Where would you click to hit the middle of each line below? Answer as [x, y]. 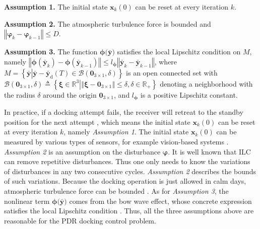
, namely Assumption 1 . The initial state [126, 132]
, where [166, 61]
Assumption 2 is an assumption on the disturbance [82, 151]
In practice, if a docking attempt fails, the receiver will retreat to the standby [124, 112]
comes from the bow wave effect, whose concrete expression [160, 201]
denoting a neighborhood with [206, 83]
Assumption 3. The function [51, 52]
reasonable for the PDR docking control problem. [80, 220]
